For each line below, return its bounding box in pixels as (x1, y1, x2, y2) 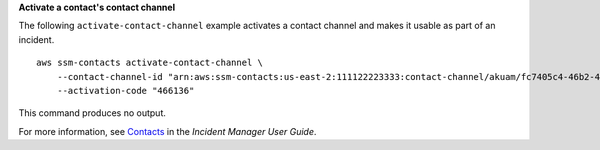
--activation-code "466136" (56, 85, 195, 96)
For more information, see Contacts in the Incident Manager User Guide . (18, 125, 317, 137)
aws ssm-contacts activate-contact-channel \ (36, 57, 264, 69)
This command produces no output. (18, 107, 167, 119)
